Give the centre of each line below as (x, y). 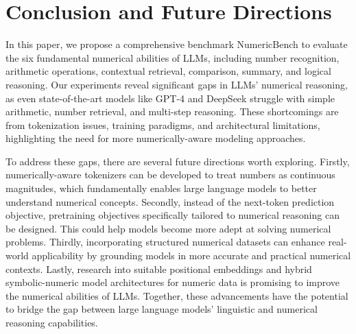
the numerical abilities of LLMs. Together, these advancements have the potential (177, 295)
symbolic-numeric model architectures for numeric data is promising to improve (173, 282)
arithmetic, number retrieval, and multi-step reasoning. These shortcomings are (172, 111)
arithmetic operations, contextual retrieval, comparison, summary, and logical (168, 71)
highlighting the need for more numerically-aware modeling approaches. (156, 138)
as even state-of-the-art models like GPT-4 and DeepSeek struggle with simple (170, 98)
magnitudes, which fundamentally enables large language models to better (161, 188)
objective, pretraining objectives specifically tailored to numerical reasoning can (173, 215)
